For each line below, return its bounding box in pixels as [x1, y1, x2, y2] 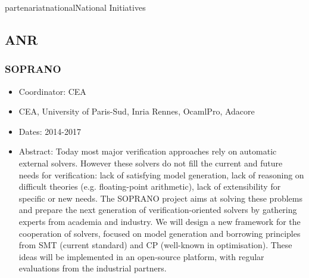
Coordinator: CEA [18, 85, 86, 97]
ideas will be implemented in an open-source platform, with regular [18, 250, 264, 262]
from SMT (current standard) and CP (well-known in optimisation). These [18, 239, 292, 251]
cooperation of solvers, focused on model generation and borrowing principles [18, 227, 301, 239]
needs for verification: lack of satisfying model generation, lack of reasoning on [18, 168, 304, 181]
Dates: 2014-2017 [18, 125, 81, 137]
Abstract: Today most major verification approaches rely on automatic [18, 145, 277, 157]
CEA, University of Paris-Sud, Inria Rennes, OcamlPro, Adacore [18, 105, 255, 118]
